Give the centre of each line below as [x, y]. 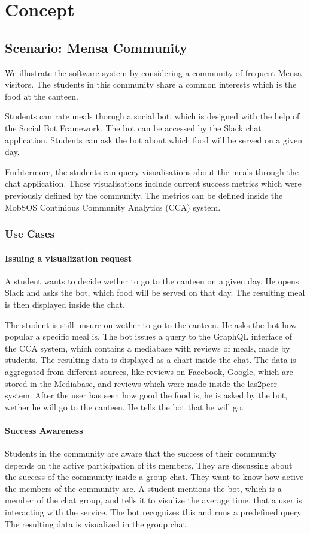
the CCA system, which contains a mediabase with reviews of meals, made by [148, 348]
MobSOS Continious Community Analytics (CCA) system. [113, 207]
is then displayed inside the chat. [65, 304]
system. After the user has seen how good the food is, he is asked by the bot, [146, 395]
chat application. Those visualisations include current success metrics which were [153, 183]
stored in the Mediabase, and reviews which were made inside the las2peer [141, 383]
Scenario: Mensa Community [96, 47]
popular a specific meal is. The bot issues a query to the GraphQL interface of [148, 336]
